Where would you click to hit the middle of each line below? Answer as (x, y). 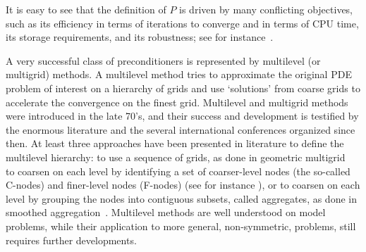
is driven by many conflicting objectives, (266, 9)
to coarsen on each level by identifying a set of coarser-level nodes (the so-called (178, 171)
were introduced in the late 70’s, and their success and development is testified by (182, 116)
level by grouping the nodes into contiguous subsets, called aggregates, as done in (181, 198)
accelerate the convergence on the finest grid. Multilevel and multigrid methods (177, 102)
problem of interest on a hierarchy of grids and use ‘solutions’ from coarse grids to (183, 88)
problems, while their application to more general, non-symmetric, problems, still (181, 226)
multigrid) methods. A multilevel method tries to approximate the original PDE (179, 74)
